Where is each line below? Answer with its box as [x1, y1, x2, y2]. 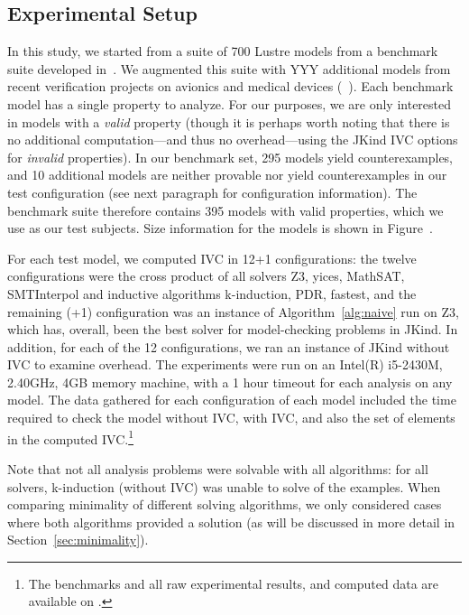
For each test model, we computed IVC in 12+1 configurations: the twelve [7, 248, 417, 267]
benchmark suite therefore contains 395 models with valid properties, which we [7, 200, 444, 219]
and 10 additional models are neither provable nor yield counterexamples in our [7, 165, 447, 184]
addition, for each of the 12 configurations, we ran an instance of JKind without [7, 337, 450, 356]
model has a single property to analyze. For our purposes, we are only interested [7, 94, 452, 113]
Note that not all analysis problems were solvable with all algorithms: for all [7, 459, 428, 478]
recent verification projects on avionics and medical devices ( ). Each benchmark [7, 77, 454, 96]
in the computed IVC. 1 [7, 426, 134, 448]
